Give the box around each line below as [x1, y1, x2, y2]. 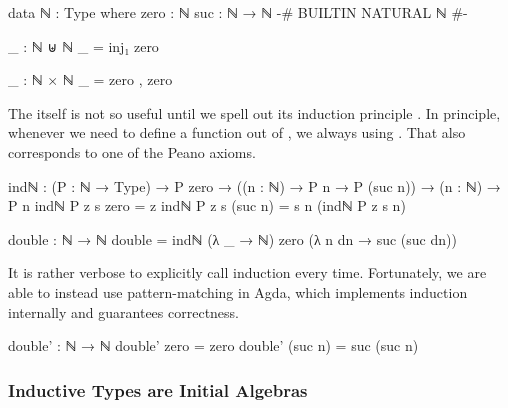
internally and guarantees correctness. [8, 301, 239, 322]
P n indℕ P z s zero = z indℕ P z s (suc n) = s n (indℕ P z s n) [8, 195, 406, 216]
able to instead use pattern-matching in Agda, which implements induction [8, 281, 468, 302]
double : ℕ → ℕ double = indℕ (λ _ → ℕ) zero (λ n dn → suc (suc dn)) [8, 228, 457, 249]
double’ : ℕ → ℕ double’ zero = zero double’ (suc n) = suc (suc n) [8, 335, 419, 356]
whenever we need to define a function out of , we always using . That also [8, 122, 466, 143]
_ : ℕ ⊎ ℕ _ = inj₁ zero [8, 35, 159, 56]
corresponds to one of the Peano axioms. [8, 141, 256, 162]
